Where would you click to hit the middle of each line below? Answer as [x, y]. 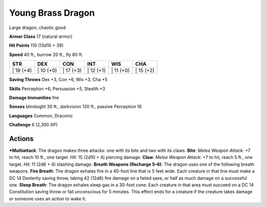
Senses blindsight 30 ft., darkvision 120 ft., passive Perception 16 [75, 107]
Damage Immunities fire [34, 97]
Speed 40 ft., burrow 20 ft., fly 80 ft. [46, 55]
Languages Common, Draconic [41, 116]
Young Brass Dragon [52, 13]
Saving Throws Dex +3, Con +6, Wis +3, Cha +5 [58, 80]
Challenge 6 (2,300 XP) [33, 125]
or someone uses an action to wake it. [48, 199]
